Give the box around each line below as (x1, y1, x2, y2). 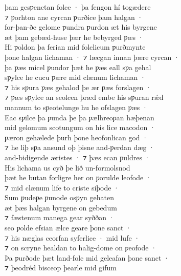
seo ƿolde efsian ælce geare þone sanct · (5, 222, 131, 233)
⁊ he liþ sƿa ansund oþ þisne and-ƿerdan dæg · (5, 142, 154, 153)
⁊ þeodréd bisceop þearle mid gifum (5, 262, 117, 273)
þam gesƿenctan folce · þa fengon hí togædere (5, 2, 151, 12)
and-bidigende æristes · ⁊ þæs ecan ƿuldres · (5, 152, 150, 162)
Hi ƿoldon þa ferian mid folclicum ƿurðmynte (5, 41, 146, 52)
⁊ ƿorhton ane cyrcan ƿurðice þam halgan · (5, 11, 143, 22)
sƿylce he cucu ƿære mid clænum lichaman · (5, 72, 146, 82)
